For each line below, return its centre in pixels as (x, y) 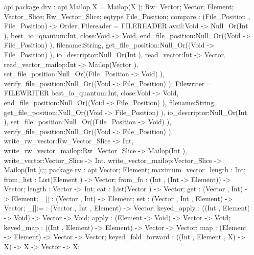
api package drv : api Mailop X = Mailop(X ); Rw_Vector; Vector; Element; (119, 6)
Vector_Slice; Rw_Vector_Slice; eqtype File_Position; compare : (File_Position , (127, 16)
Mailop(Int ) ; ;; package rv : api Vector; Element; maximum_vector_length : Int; (125, 170)
